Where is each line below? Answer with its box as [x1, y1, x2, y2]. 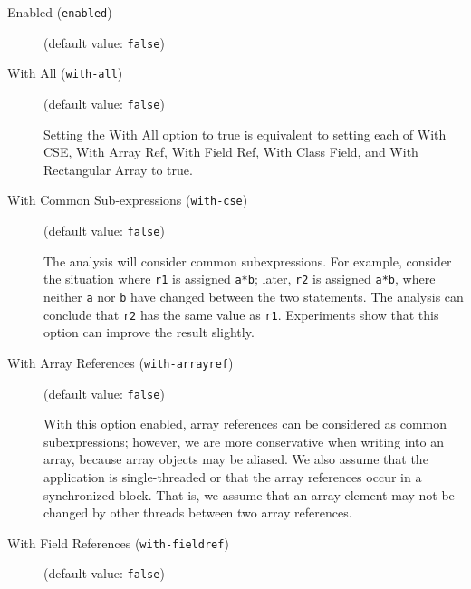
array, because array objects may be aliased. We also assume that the [43, 449, 428, 468]
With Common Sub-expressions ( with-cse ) [7, 190, 248, 209]
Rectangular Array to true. [43, 159, 193, 179]
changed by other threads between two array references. [43, 503, 352, 522]
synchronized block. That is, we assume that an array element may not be [43, 485, 455, 504]
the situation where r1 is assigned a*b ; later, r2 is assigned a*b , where [43, 269, 436, 288]
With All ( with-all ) [7, 63, 123, 82]
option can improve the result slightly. [43, 323, 255, 342]
